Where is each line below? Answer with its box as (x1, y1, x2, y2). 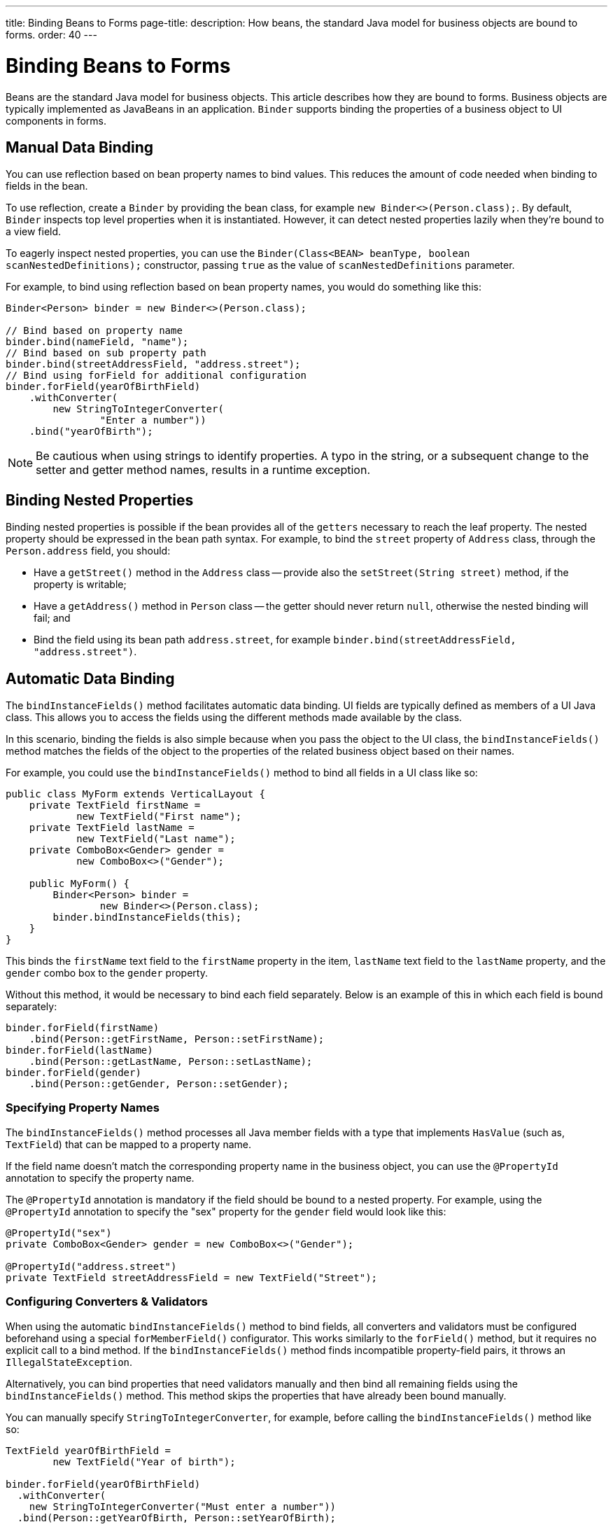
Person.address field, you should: (6, 545, 171, 557)
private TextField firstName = (29, 800, 201, 811)
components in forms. (6, 114, 107, 127)
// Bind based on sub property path (6, 347, 206, 359)
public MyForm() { (29, 878, 130, 890)
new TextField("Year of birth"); (52, 1455, 236, 1467)
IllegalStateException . (6, 1355, 133, 1368)
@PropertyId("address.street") (6, 1260, 177, 1272)
